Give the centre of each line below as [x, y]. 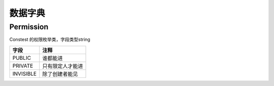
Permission [29, 27]
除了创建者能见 [60, 74]
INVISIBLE [25, 73]
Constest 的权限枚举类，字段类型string [50, 39]
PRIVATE [23, 66]
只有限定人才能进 [63, 66]
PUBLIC [22, 58]
